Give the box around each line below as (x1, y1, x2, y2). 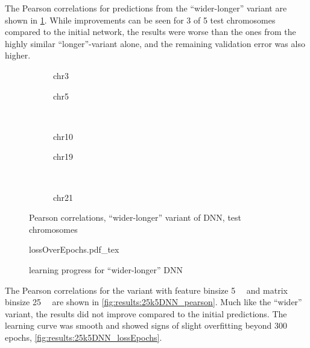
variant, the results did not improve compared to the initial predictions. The (5, 307, 287, 320)
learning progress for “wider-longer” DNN (29, 263, 183, 276)
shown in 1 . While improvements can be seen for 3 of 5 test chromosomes (5, 13, 276, 26)
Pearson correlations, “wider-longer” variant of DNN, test (29, 211, 242, 224)
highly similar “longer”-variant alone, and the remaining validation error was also (5, 37, 305, 49)
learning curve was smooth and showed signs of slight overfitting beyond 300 (5, 319, 288, 332)
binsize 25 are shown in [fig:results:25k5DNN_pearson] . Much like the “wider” (5, 296, 302, 308)
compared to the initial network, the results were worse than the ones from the (5, 25, 296, 38)
